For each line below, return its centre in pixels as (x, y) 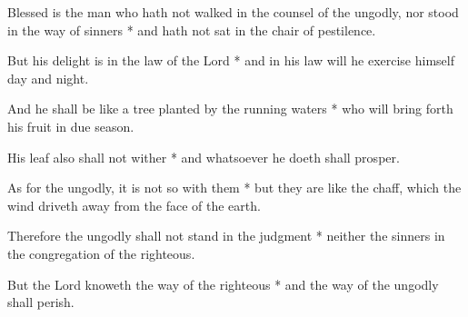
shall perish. (41, 302)
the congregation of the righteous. (101, 253)
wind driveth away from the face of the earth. (134, 205)
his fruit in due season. (71, 126)
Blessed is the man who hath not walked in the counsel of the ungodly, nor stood (233, 12)
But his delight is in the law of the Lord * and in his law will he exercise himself (231, 60)
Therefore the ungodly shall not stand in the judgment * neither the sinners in (226, 236)
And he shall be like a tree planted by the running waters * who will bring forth (230, 109)
